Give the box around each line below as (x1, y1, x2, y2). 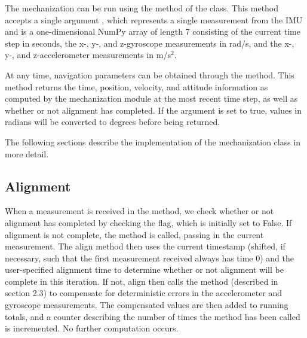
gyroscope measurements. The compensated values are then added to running (5, 299, 288, 311)
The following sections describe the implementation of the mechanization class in (5, 135, 301, 148)
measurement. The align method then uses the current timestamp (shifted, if (5, 240, 285, 252)
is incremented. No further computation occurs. (5, 322, 179, 334)
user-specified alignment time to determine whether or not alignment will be (5, 263, 284, 276)
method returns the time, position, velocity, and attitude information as (5, 80, 268, 93)
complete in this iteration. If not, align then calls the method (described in (5, 275, 278, 287)
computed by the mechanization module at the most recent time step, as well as (5, 92, 298, 105)
